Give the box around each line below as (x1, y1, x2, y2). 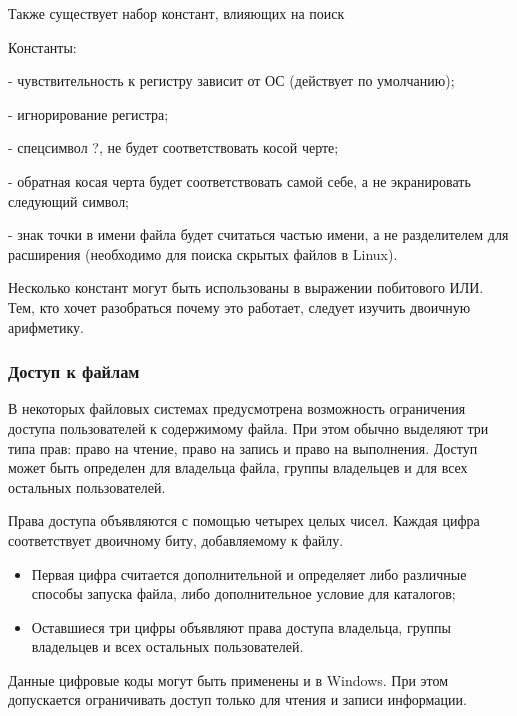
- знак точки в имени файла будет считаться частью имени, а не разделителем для (8, 224, 509, 245)
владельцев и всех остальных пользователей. (31, 636, 304, 657)
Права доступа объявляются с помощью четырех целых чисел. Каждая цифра (8, 510, 480, 531)
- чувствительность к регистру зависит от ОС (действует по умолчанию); (8, 70, 455, 91)
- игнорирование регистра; (8, 103, 169, 124)
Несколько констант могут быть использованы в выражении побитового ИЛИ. (8, 277, 484, 298)
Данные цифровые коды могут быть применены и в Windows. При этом (8, 669, 449, 690)
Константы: (8, 36, 77, 57)
